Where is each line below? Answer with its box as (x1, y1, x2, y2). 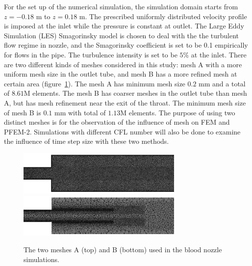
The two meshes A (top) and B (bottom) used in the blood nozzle (24, 244, 222, 254)
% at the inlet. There (183, 49, 247, 59)
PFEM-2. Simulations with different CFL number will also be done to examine (4, 126, 241, 136)
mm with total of (54, 107, 106, 117)
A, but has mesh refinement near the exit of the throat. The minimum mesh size (4, 97, 246, 107)
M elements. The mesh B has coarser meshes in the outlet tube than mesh (24, 88, 247, 98)
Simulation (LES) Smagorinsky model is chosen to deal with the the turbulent (4, 30, 239, 40)
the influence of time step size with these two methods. (4, 136, 169, 146)
